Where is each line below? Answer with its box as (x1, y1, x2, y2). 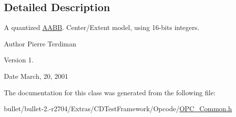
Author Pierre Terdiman (4, 38, 76, 48)
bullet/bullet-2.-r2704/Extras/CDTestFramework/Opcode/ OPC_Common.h (4, 103, 232, 114)
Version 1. (4, 55, 34, 65)
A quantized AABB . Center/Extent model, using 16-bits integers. (4, 22, 200, 32)
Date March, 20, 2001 (4, 71, 69, 81)
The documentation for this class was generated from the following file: (4, 87, 216, 97)
